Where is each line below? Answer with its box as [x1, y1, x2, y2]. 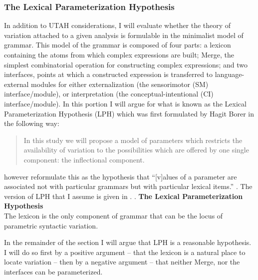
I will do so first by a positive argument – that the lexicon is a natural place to [4, 246, 246, 257]
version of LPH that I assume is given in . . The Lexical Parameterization [4, 190, 243, 201]
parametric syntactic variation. [4, 220, 98, 230]
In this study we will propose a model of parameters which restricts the [23, 134, 243, 145]
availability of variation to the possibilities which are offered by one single [23, 144, 249, 155]
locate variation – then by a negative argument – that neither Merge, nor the [4, 256, 240, 267]
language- [215, 69, 245, 79]
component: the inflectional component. [23, 154, 145, 164]
